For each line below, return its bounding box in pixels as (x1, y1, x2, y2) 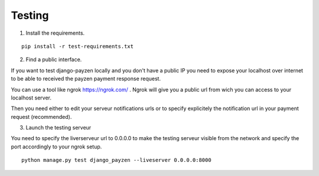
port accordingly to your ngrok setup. (11, 143, 102, 150)
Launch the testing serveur (25, 124, 92, 131)
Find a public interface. (25, 56, 82, 63)
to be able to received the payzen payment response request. (11, 75, 161, 82)
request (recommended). (11, 113, 72, 120)
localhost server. (11, 94, 51, 101)
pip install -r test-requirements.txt (21, 43, 134, 49)
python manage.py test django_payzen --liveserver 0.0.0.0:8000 (21, 157, 212, 164)
